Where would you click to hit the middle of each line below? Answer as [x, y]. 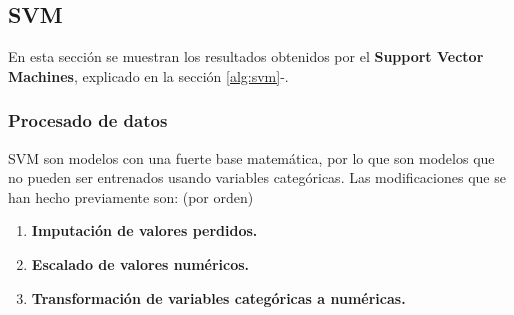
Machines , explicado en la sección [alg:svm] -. [148, 75]
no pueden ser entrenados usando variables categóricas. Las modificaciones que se [257, 177]
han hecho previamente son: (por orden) [131, 196]
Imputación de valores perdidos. [144, 230]
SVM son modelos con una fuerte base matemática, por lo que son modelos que [251, 157]
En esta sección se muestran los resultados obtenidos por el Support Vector [246, 56]
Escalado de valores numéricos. [140, 263]
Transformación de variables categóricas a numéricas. [218, 297]
